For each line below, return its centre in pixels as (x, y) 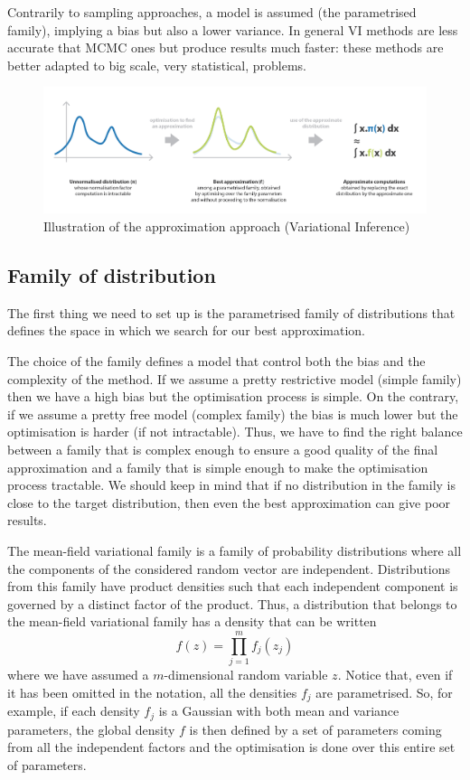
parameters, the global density (91, 729)
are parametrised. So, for (384, 692)
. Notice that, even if (395, 675)
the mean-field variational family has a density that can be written (192, 621)
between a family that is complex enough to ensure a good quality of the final (223, 449)
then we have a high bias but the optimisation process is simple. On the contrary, (233, 396)
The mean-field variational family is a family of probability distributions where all (235, 550)
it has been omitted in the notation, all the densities (152, 692)
